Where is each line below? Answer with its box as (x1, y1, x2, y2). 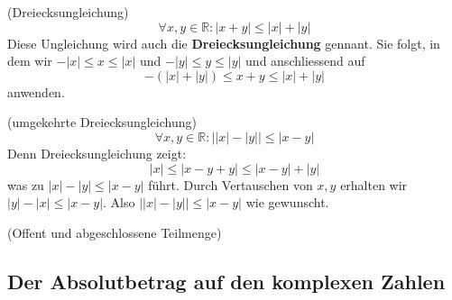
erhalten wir (340, 175, 408, 194)
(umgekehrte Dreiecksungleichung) (7, 113, 197, 132)
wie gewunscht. (245, 193, 329, 212)
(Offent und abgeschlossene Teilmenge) (7, 223, 222, 241)
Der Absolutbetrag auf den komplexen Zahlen (7, 267, 446, 295)
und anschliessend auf (245, 51, 365, 70)
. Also (103, 193, 135, 212)
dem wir (7, 51, 52, 70)
